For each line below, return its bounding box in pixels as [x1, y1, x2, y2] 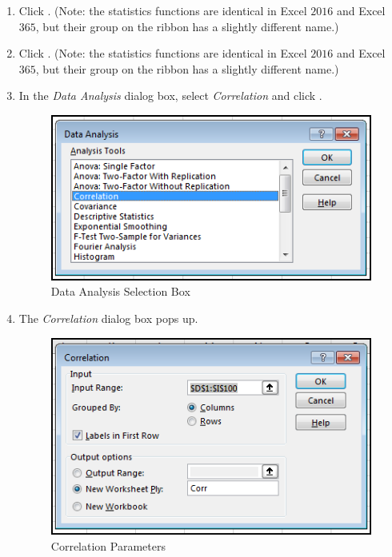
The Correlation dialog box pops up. [18, 310, 198, 327]
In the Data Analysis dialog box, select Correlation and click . [18, 87, 322, 104]
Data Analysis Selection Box [50, 283, 190, 300]
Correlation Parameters [50, 537, 166, 554]
